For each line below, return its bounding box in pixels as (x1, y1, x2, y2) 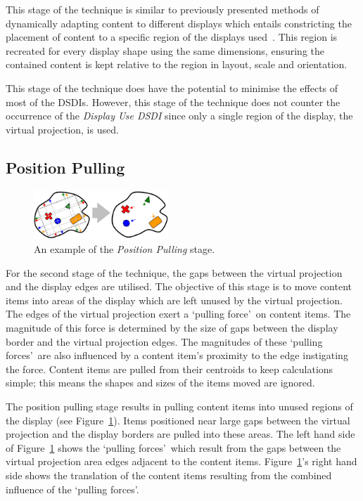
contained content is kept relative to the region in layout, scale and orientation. (6, 57, 348, 72)
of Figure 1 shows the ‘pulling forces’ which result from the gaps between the (6, 440, 341, 455)
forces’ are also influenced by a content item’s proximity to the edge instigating (6, 348, 348, 363)
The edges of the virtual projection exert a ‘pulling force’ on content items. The (6, 306, 351, 321)
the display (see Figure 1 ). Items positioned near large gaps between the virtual (6, 412, 350, 427)
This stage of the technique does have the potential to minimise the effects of (6, 80, 338, 95)
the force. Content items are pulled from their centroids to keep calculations (6, 361, 333, 376)
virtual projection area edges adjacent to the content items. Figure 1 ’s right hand (6, 454, 357, 469)
